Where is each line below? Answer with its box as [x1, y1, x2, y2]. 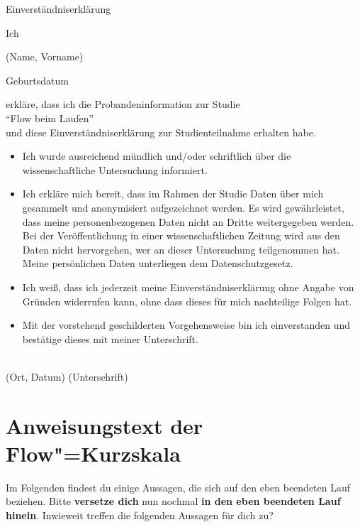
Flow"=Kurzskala [6, 438, 181, 467]
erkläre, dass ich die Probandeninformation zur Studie [6, 97, 240, 112]
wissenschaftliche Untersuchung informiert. [22, 162, 208, 177]
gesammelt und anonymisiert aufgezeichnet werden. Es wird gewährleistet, [22, 200, 344, 214]
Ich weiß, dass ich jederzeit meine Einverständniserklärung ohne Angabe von [22, 279, 354, 294]
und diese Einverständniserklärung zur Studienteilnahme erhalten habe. [6, 124, 316, 139]
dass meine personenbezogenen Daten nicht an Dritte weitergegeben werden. [22, 214, 354, 229]
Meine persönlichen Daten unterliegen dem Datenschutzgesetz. [22, 256, 293, 271]
